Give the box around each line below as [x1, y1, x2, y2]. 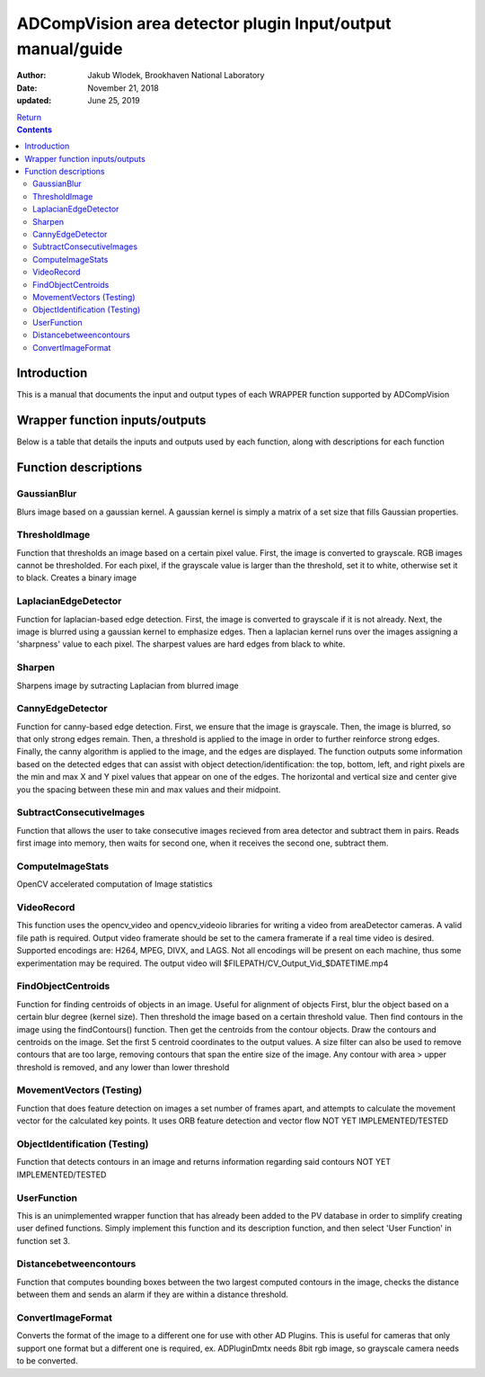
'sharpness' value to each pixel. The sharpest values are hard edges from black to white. [16, 639, 346, 649]
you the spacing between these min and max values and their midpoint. [16, 783, 281, 795]
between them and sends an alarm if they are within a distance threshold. [16, 1289, 289, 1300]
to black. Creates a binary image [16, 572, 137, 584]
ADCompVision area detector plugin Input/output [16, 13, 392, 33]
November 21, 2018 [87, 82, 159, 94]
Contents [16, 124, 53, 135]
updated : [16, 95, 52, 106]
